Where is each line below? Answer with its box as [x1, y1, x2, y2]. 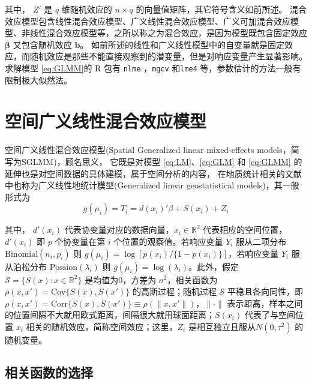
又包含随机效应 [13, 38, 72, 50]
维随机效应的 [61, 3, 112, 15]
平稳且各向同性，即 [227, 285, 304, 298]
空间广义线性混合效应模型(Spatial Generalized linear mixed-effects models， [5, 143, 291, 156]
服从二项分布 [236, 235, 287, 247]
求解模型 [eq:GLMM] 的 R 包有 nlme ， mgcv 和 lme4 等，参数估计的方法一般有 [5, 61, 301, 74]
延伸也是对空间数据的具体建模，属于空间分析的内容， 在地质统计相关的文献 [5, 167, 302, 179]
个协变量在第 [55, 235, 106, 247]
